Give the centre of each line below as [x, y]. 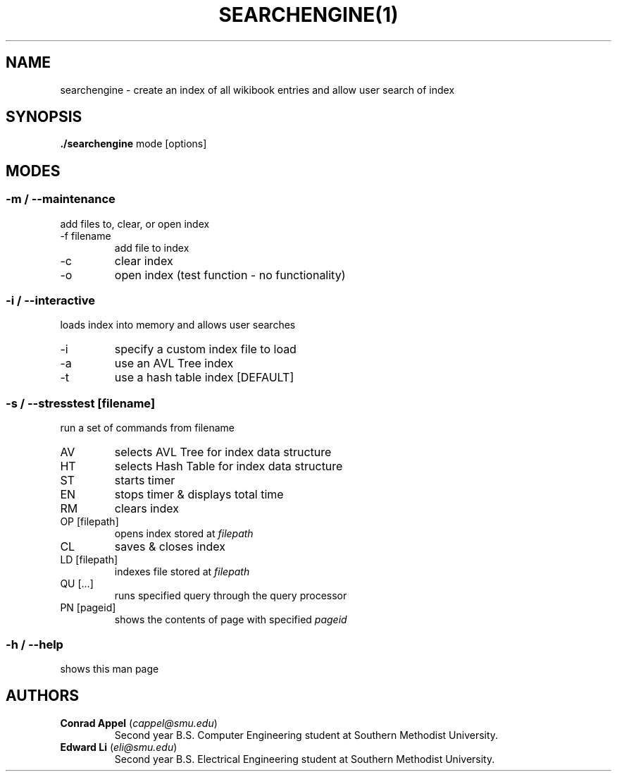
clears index [147, 509]
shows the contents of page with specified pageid [231, 620]
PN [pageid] [88, 608]
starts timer [145, 481]
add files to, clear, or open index [135, 224]
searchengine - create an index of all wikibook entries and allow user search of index [257, 90]
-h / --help [35, 644]
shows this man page [110, 668]
